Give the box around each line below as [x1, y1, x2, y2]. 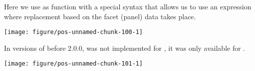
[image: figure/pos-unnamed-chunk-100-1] [4, 29, 143, 36]
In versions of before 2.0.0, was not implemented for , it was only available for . [4, 42, 246, 53]
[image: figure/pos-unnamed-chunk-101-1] [4, 60, 143, 68]
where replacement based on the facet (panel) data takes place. [4, 11, 196, 21]
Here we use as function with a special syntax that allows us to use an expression [4, 1, 252, 11]
